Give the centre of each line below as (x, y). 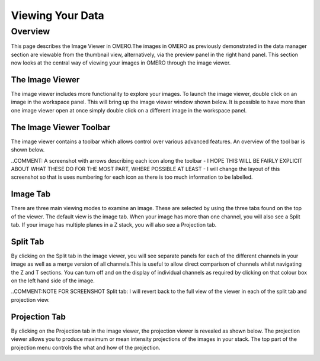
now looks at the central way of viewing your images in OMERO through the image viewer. (121, 63)
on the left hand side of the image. (53, 281)
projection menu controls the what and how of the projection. (86, 347)
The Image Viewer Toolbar (61, 127)
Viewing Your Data (58, 15)
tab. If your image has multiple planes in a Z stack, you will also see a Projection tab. (114, 225)
